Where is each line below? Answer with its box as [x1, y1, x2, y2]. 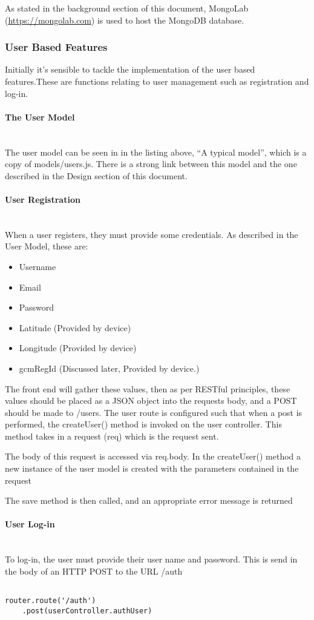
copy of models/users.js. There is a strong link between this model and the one [5, 157, 297, 170]
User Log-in [5, 518, 55, 530]
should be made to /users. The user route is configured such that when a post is [5, 406, 303, 418]
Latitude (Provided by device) [19, 321, 131, 334]
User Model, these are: [5, 240, 88, 252]
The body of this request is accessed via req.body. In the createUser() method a [5, 450, 301, 463]
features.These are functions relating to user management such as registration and [5, 75, 309, 87]
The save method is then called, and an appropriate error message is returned [5, 494, 293, 507]
